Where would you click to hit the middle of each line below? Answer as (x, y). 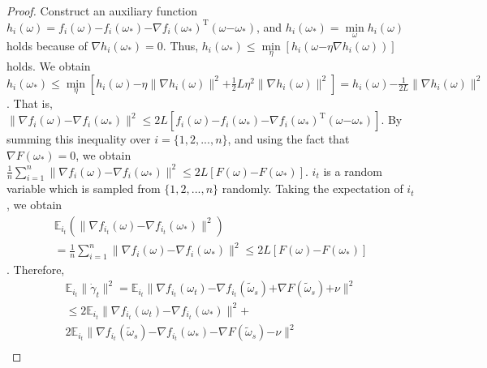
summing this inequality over (79, 139)
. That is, (30, 103)
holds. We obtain (49, 66)
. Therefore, (36, 269)
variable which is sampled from (84, 188)
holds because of (47, 45)
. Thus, (181, 45)
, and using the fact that (289, 139)
